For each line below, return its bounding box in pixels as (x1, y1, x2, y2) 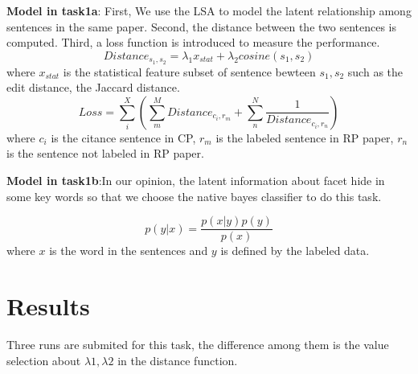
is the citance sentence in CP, (51, 129, 196, 146)
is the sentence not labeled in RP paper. (6, 145, 204, 162)
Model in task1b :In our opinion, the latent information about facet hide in (6, 172, 385, 189)
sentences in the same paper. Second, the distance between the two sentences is (6, 18, 397, 35)
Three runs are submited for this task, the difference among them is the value (6, 335, 389, 352)
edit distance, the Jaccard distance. (6, 79, 180, 96)
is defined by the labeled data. (220, 242, 370, 259)
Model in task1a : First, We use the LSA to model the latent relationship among (6, 2, 412, 18)
